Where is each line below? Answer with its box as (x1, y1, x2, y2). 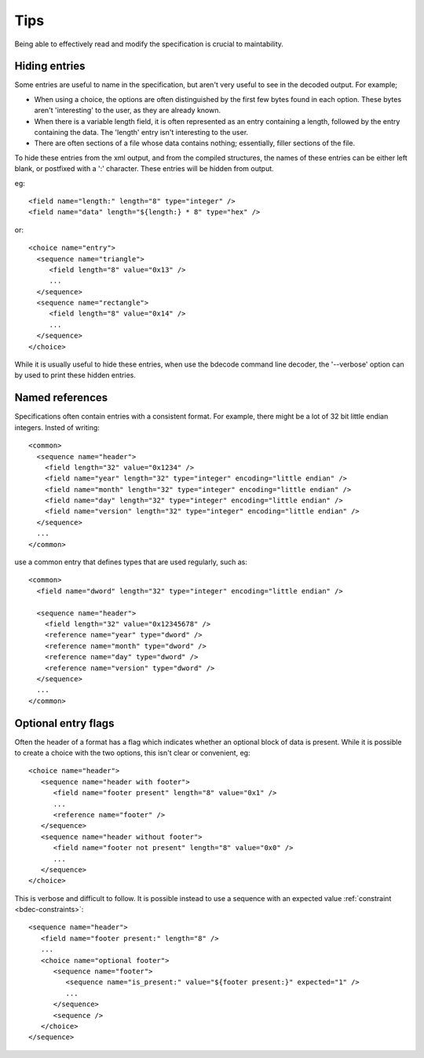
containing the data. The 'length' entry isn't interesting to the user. (34, 128, 249, 137)
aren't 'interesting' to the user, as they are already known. (34, 106, 221, 115)
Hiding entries (14, 60, 86, 73)
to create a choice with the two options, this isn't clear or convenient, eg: (14, 748, 250, 757)
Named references (14, 391, 108, 404)
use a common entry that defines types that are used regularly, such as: (14, 557, 247, 567)
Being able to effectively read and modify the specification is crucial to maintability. (14, 39, 284, 49)
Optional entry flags (14, 717, 115, 730)
